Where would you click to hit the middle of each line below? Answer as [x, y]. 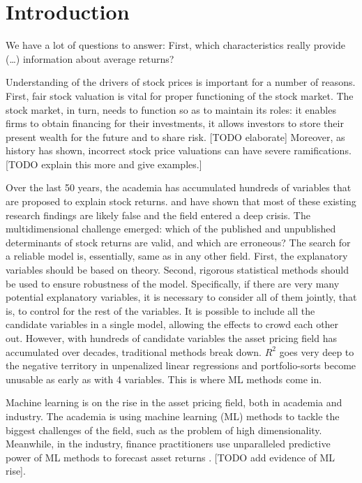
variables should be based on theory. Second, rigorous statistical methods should [177, 270]
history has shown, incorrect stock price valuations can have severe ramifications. [179, 150]
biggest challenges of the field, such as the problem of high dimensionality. [164, 430]
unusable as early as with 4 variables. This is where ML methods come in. [164, 379]
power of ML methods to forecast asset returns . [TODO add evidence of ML [171, 457]
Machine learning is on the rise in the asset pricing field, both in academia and [174, 402]
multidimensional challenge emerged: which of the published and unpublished [171, 229]
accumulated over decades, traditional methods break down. [134, 351]
